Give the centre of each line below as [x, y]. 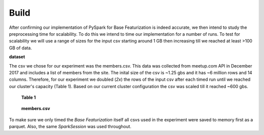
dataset [17, 57]
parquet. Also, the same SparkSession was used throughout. [70, 127]
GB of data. [21, 48]
